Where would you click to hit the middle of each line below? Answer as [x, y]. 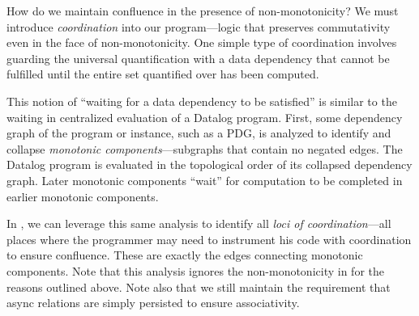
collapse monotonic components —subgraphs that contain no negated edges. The [205, 148]
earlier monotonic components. [83, 196]
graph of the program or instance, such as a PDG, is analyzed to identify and [199, 133]
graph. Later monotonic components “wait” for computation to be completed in [205, 180]
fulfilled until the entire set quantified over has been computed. [163, 74]
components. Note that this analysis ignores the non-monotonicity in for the [195, 270]
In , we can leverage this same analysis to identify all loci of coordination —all [199, 223]
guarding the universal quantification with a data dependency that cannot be [198, 58]
